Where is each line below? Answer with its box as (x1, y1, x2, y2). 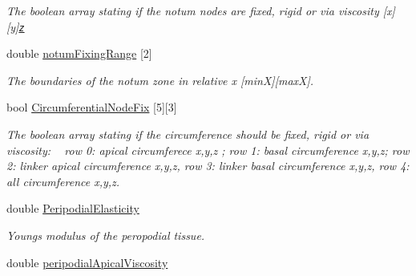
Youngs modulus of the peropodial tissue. (6, 227, 205, 243)
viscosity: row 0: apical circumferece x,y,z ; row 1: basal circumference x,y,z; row (6, 141, 410, 158)
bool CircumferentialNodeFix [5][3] (6, 99, 177, 116)
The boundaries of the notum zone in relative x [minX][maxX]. (6, 71, 314, 88)
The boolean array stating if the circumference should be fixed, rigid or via (6, 126, 370, 143)
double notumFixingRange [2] (6, 45, 152, 62)
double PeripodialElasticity (6, 200, 139, 217)
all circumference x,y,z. (6, 172, 120, 189)
